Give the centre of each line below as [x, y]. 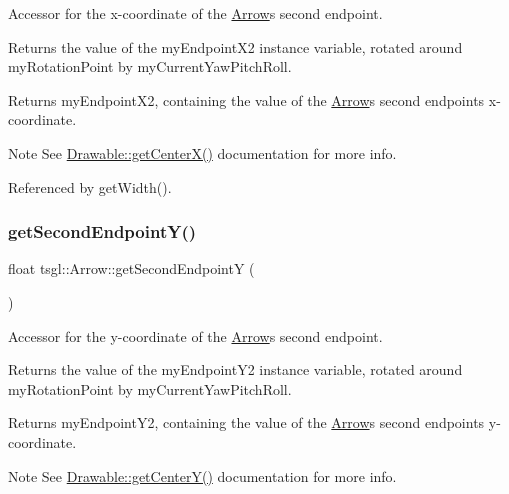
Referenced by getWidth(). [90, 186]
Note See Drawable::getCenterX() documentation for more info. [202, 152]
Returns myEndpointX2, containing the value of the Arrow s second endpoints [246, 99]
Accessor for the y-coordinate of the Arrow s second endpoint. [195, 335]
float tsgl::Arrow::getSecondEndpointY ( [131, 268]
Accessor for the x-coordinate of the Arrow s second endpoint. [195, 13]
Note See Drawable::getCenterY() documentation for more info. [202, 475]
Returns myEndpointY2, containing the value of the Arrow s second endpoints [246, 422]
